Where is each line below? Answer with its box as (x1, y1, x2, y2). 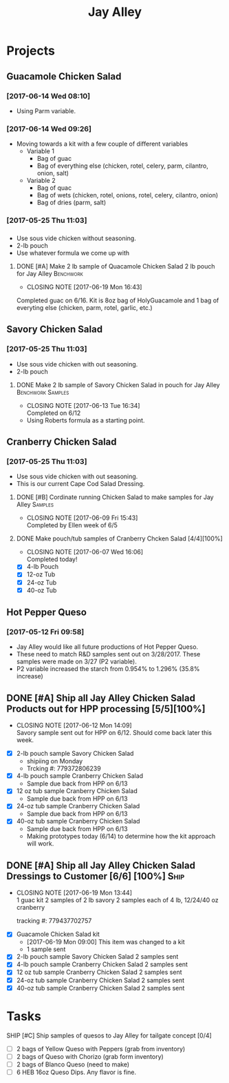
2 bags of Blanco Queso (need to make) (16, 1060, 130, 1069)
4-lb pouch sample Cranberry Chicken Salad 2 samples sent (16, 960, 188, 968)
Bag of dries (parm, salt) (36, 198, 107, 207)
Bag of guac (36, 155, 72, 163)
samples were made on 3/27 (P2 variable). (16, 657, 137, 666)
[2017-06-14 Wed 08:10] (6, 91, 91, 101)
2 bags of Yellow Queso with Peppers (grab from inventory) (16, 1044, 186, 1053)
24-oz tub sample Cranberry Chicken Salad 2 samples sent (16, 976, 185, 984)
